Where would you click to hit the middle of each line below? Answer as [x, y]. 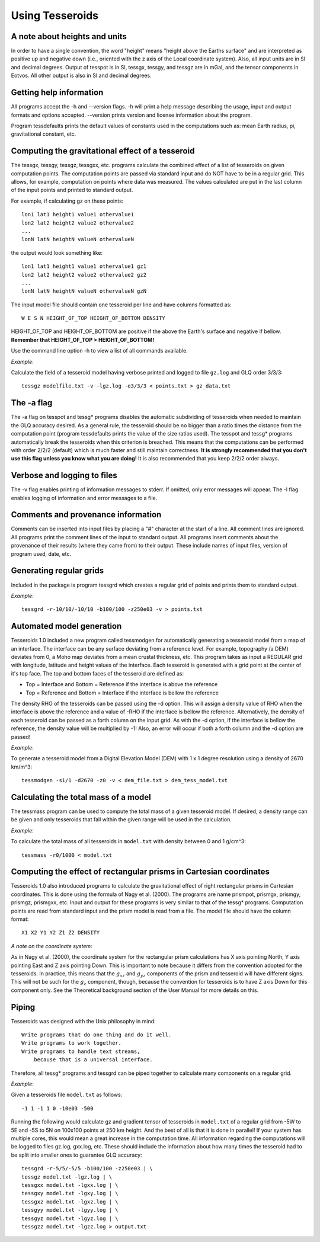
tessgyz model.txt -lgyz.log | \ [70, 1218]
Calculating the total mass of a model [81, 797]
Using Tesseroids [55, 15]
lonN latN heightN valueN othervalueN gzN [84, 291]
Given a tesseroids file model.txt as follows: [67, 1095]
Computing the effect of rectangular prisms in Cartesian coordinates [140, 872]
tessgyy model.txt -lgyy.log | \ [70, 1210]
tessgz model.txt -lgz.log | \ [67, 1177]
